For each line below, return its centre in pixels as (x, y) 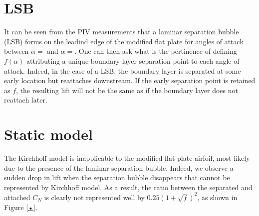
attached (17, 197)
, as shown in (217, 197)
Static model (48, 134)
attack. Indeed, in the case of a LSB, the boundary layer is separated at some (123, 70)
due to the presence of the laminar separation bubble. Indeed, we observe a (119, 167)
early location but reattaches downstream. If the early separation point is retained (130, 80)
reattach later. (26, 100)
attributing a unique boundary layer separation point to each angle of (133, 60)
